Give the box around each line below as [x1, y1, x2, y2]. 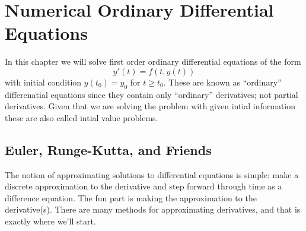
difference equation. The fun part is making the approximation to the [5, 191, 257, 204]
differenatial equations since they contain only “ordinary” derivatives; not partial [5, 88, 298, 100]
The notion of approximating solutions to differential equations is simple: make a [5, 168, 299, 181]
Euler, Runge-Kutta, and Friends [5, 140, 212, 159]
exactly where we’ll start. [5, 215, 96, 227]
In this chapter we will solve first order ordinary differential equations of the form [5, 55, 301, 68]
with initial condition [5, 75, 82, 88]
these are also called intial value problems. [5, 111, 158, 124]
